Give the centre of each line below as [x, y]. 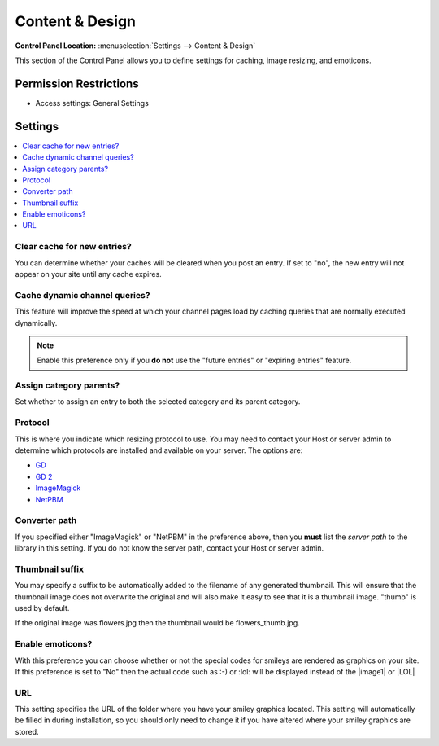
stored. [27, 731]
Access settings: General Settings [92, 103]
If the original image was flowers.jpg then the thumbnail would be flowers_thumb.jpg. [157, 623]
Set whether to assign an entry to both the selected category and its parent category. [158, 402]
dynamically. [36, 323]
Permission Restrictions [77, 83]
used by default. [42, 608]
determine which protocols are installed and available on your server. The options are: [159, 450]
